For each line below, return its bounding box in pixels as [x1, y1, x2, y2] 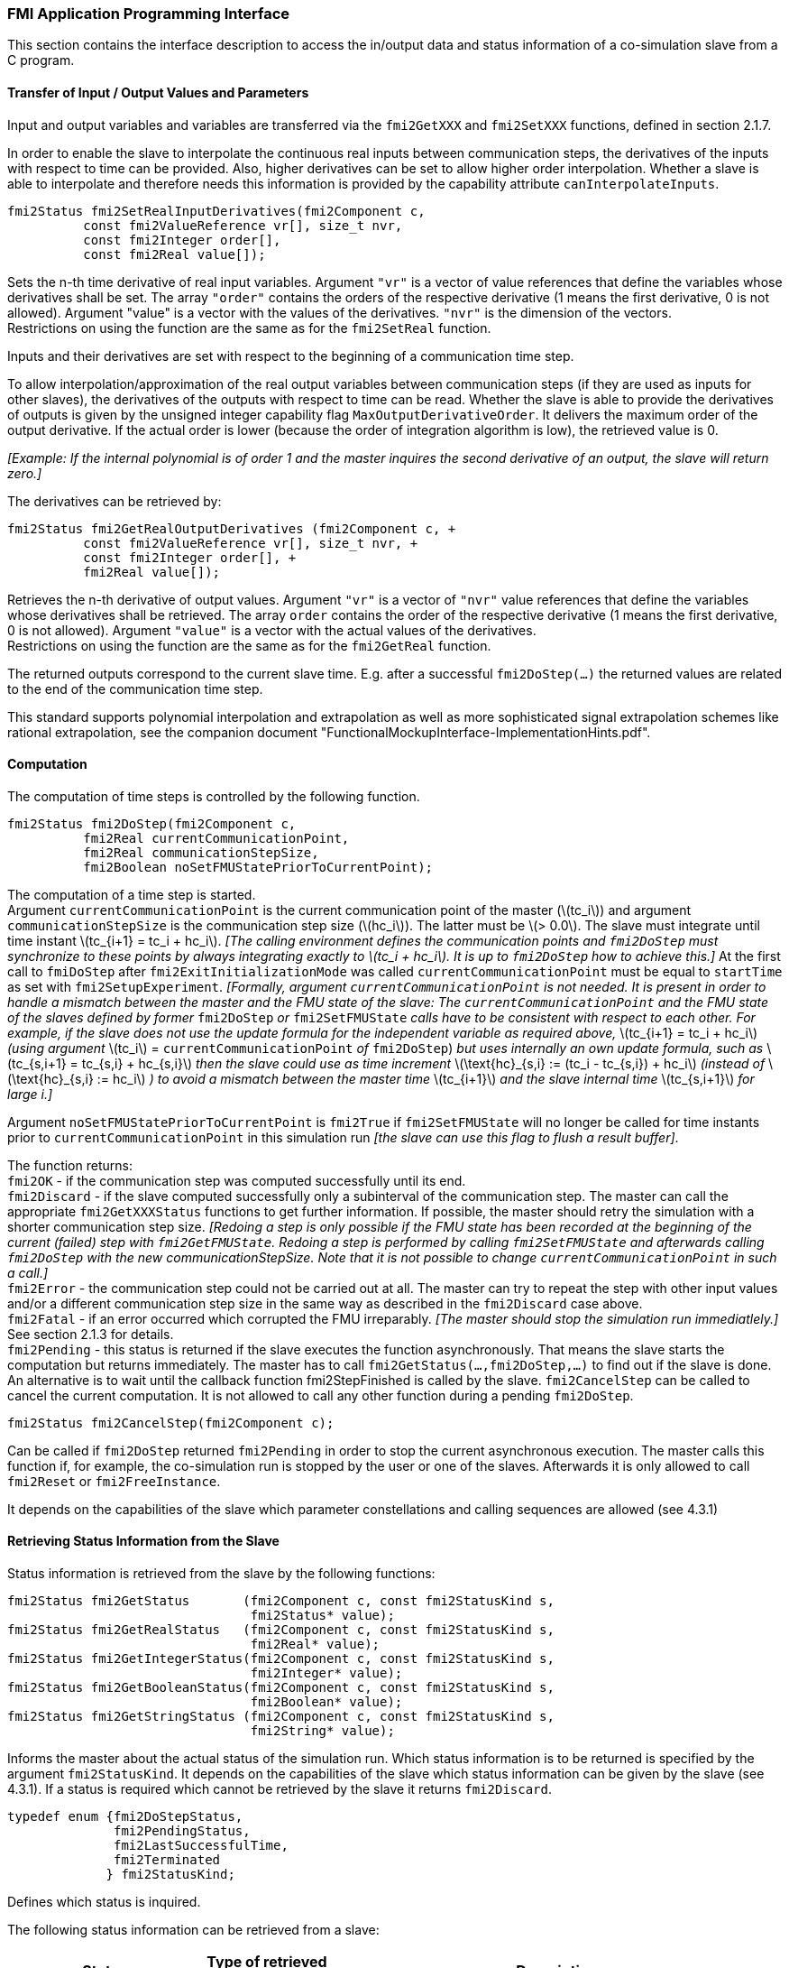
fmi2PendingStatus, [114, 1824, 251, 1839]
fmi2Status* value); [250, 1608, 395, 1623]
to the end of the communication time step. [7, 680, 263, 697]
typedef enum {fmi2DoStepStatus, [7, 1809, 243, 1825]
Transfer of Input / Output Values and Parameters [7, 84, 309, 100]
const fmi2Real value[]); [83, 246, 266, 262]
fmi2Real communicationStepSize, [83, 845, 319, 860]
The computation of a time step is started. [7, 886, 256, 902]
